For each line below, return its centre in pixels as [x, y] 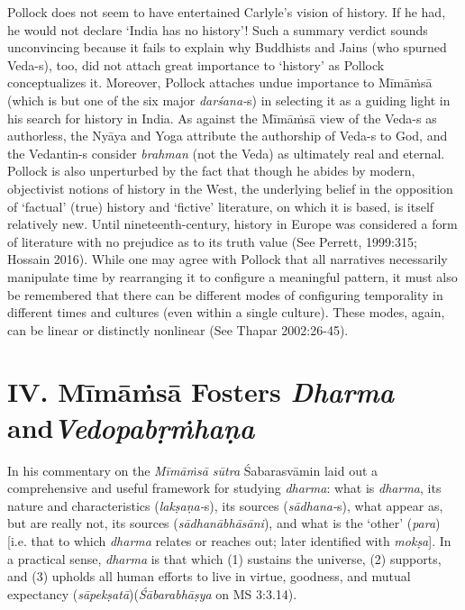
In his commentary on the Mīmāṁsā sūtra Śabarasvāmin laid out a [193, 470]
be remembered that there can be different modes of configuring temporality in [225, 294]
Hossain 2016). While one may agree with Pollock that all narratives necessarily [228, 259]
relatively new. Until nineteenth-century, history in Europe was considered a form [232, 224]
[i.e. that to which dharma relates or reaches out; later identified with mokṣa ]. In [229, 540]
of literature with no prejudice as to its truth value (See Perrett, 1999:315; [212, 241]
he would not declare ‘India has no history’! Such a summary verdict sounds [218, 29]
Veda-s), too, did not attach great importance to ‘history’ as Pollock [196, 64]
